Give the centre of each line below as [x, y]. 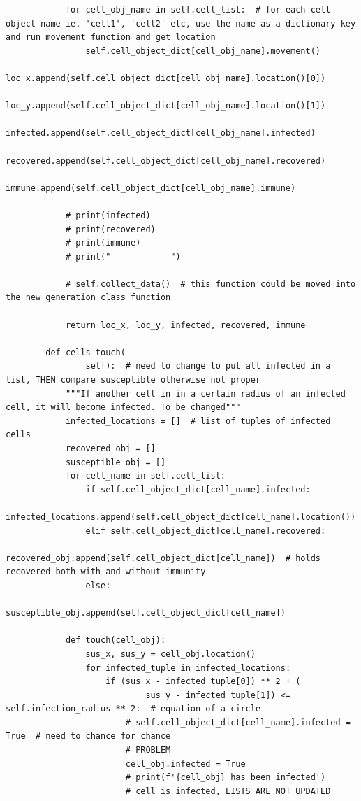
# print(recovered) [110, 229]
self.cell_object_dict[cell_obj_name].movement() [203, 51]
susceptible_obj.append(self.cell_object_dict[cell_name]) [146, 613]
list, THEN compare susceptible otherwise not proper [133, 380]
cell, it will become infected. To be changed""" [123, 407]
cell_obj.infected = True [185, 764]
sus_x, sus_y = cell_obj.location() [170, 654]
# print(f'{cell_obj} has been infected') [226, 778]
